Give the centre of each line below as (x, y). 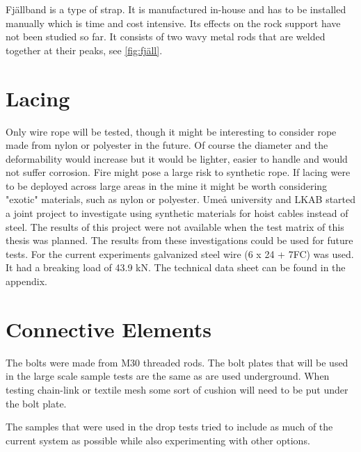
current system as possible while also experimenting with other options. (158, 440)
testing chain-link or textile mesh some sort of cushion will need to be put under (177, 389)
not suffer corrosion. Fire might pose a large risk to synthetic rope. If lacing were (178, 172)
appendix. (26, 281)
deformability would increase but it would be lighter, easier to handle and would (177, 158)
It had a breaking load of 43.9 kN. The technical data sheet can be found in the (176, 267)
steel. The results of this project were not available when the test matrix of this (175, 226)
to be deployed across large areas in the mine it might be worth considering (167, 185)
